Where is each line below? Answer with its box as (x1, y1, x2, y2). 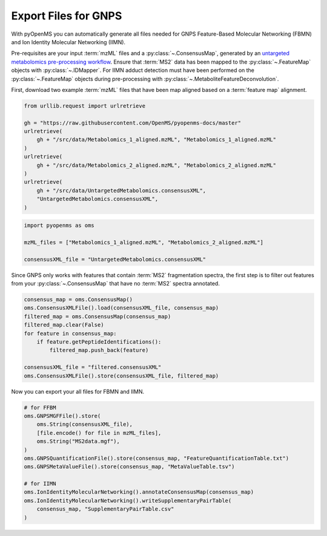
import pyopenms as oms (24, 222, 95, 229)
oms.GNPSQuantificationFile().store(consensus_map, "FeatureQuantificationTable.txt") (24, 454, 289, 462)
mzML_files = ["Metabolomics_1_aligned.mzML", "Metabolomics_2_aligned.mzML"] (24, 239, 263, 246)
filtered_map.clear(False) (24, 321, 104, 328)
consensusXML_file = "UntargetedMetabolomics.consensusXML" (24, 256, 206, 263)
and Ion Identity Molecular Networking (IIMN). (11, 38, 126, 45)
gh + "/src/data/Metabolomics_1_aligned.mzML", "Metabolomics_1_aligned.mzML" (36, 136, 277, 143)
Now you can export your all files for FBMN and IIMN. (11, 388, 145, 395)
